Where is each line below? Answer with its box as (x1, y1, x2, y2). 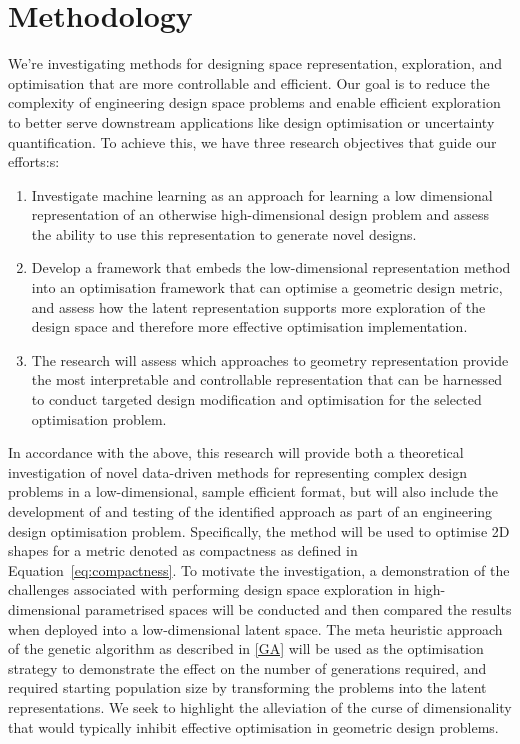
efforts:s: (8, 151, 60, 172)
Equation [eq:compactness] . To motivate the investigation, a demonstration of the (8, 559, 510, 580)
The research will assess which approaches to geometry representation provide (31, 349, 509, 370)
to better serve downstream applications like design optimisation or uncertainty (8, 111, 495, 132)
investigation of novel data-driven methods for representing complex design (8, 461, 467, 482)
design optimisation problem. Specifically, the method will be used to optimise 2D (8, 520, 510, 541)
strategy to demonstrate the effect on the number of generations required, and (8, 657, 487, 678)
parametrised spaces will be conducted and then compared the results (85, 598, 512, 619)
